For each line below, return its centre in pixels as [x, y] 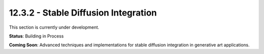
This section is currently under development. [54, 27]
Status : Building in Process [36, 36]
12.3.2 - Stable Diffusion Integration [83, 13]
